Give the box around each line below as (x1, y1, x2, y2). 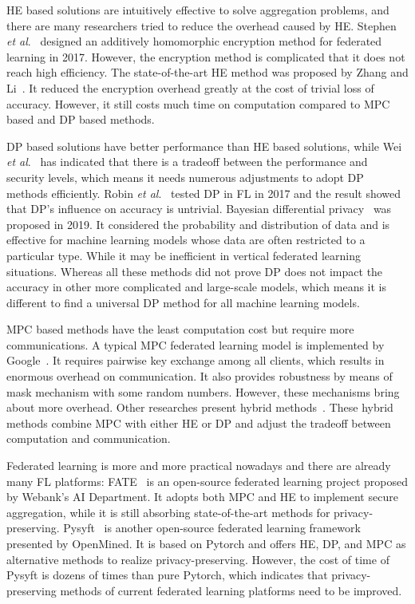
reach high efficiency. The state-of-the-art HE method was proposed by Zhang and (6, 64, 409, 81)
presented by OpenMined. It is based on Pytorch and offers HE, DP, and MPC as (6, 535, 406, 551)
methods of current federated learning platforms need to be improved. (60, 582, 402, 598)
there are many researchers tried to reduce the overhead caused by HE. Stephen (6, 17, 397, 34)
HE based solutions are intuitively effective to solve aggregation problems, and (6, 2, 389, 18)
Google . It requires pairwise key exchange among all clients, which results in (6, 352, 385, 369)
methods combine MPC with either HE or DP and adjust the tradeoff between (6, 414, 391, 431)
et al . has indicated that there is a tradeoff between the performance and (6, 153, 368, 170)
